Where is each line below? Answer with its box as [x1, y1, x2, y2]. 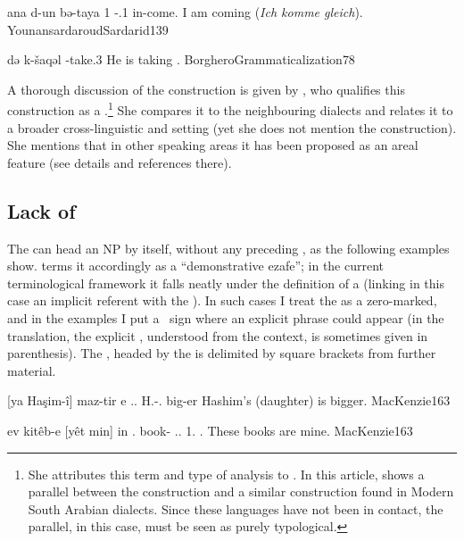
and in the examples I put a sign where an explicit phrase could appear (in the [7, 308, 444, 327]
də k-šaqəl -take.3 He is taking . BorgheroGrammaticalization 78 [7, 50, 355, 69]
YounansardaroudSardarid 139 [7, 20, 169, 38]
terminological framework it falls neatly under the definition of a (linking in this [7, 273, 444, 292]
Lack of [7, 196, 76, 224]
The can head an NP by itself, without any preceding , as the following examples [7, 238, 450, 257]
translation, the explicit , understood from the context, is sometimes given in [7, 326, 428, 345]
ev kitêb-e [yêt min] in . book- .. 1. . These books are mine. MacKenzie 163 [7, 420, 413, 439]
